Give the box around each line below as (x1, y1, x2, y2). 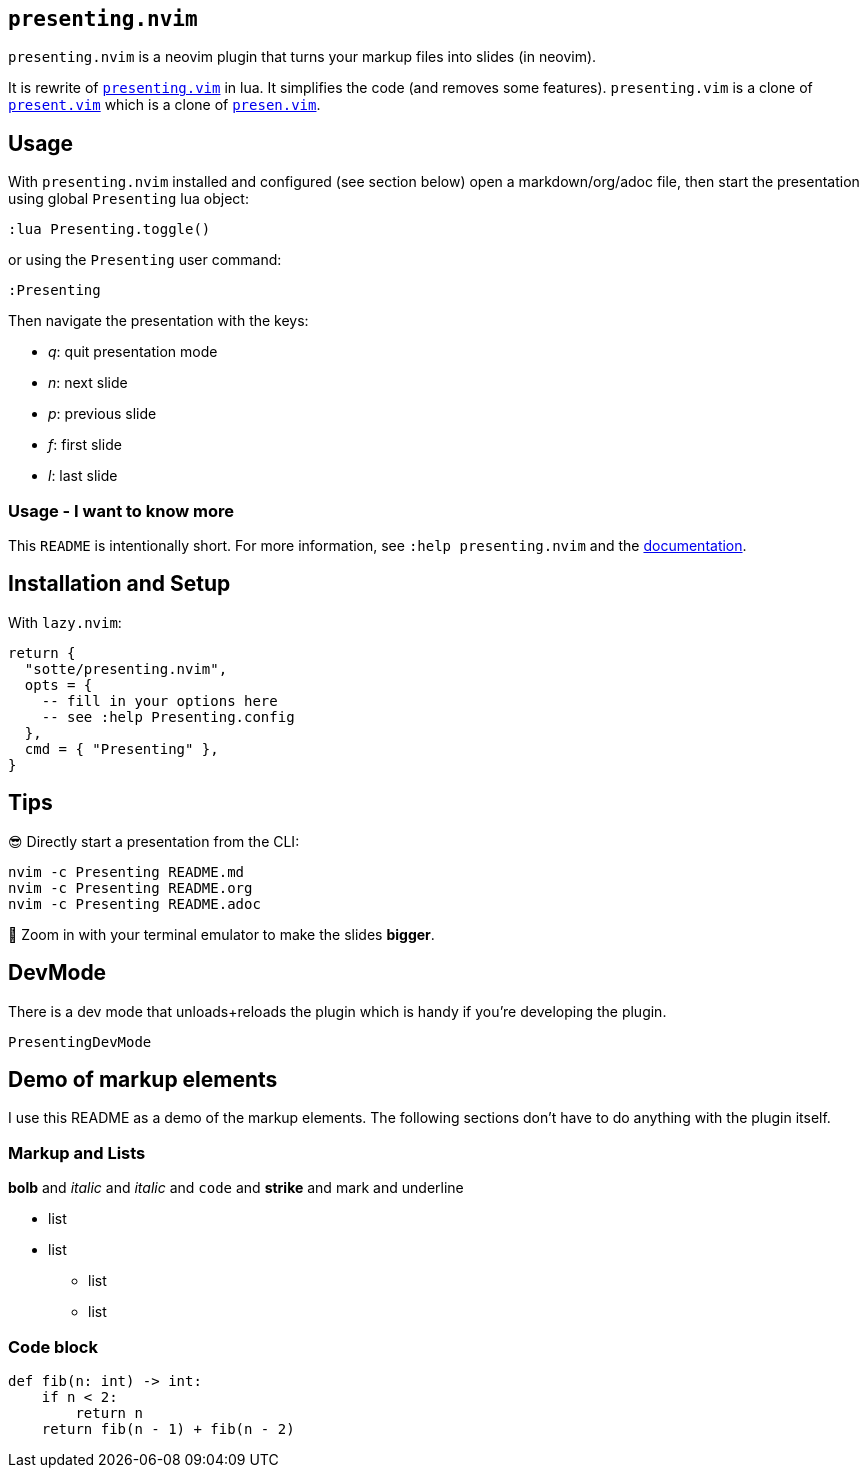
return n (75, 1404, 143, 1421)
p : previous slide (48, 405, 157, 423)
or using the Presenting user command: (8, 251, 282, 269)
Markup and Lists (8, 1142, 146, 1163)
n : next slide (48, 374, 128, 392)
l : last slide (48, 467, 118, 485)
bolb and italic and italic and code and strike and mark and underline (8, 1179, 464, 1197)
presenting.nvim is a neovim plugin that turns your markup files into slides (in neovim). (8, 48, 597, 66)
